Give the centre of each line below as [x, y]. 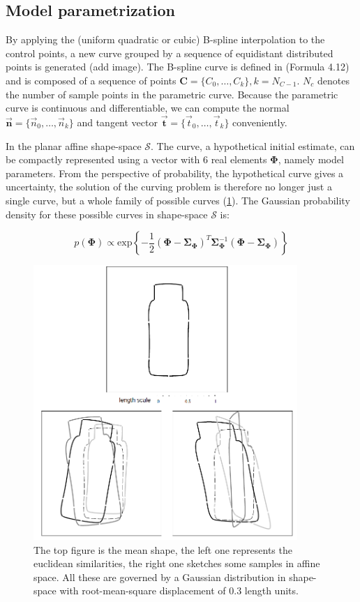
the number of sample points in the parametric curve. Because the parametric [172, 94]
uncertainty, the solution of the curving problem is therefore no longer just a [169, 187]
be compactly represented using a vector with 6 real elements [136, 159]
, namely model [311, 159]
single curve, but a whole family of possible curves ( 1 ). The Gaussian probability [178, 200]
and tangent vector [117, 122]
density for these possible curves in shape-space [107, 214]
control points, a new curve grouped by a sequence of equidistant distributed [170, 53]
